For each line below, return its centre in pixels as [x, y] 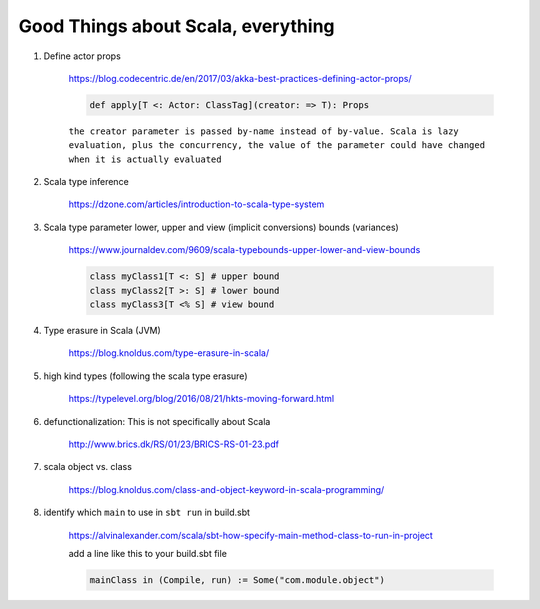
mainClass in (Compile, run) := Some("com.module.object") [237, 579]
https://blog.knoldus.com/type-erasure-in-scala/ [169, 353]
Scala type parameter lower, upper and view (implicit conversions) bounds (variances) [221, 227]
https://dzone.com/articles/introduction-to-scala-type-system [196, 204]
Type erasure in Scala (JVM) [102, 330]
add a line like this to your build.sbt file [147, 553]
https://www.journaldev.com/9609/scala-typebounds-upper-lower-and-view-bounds [244, 250]
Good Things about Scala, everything [176, 26]
